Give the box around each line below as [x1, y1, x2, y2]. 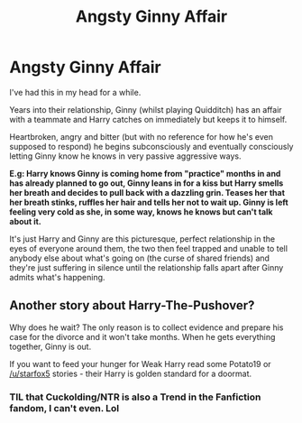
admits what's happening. [9, 271, 105, 282]
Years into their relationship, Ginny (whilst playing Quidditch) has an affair [9, 104, 282, 115]
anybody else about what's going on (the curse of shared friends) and [9, 253, 270, 263]
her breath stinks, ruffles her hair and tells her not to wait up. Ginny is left [9, 197, 288, 207]
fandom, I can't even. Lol [9, 401, 120, 414]
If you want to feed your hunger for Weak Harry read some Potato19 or [9, 358, 272, 369]
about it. [9, 216, 42, 226]
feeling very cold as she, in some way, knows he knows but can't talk [9, 206, 273, 217]
